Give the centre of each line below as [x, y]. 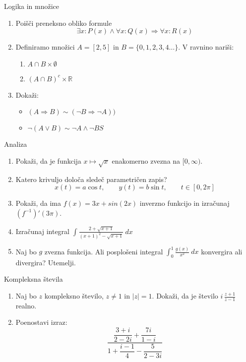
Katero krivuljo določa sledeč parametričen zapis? [91, 179]
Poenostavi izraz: [41, 322]
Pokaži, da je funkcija [48, 160]
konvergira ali [222, 251]
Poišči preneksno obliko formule [64, 23]
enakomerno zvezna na [146, 160]
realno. [26, 305]
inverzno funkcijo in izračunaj [184, 203]
